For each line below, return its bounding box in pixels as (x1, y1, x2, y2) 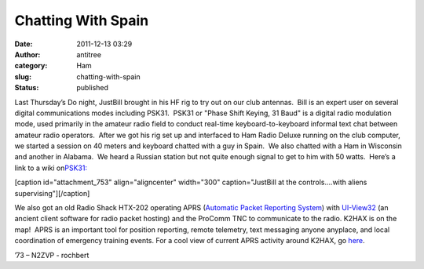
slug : (14, 71, 31, 82)
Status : (14, 83, 39, 93)
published (76, 83, 109, 93)
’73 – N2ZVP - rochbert (14, 250, 90, 260)
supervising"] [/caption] (14, 188, 90, 198)
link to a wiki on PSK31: (14, 163, 88, 173)
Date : (14, 39, 33, 49)
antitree (76, 49, 102, 59)
